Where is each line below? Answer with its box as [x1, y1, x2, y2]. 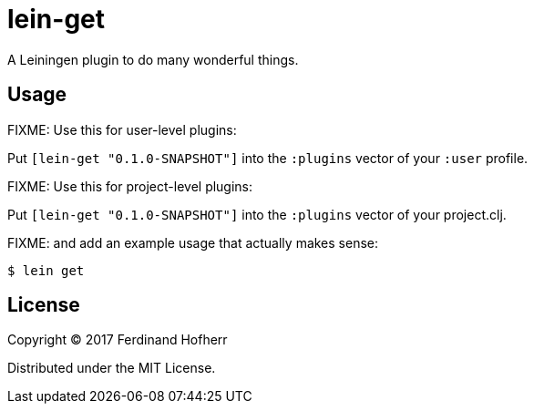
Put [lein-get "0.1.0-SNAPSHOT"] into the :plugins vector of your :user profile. [7, 149, 529, 166]
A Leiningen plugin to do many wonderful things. [7, 51, 299, 67]
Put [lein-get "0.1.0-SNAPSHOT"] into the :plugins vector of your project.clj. [7, 206, 507, 222]
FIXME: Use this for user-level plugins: [7, 121, 237, 138]
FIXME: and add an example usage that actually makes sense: [7, 234, 379, 251]
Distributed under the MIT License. [7, 360, 216, 376]
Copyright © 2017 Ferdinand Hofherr [7, 332, 228, 348]
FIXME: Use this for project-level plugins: [7, 178, 253, 194]
